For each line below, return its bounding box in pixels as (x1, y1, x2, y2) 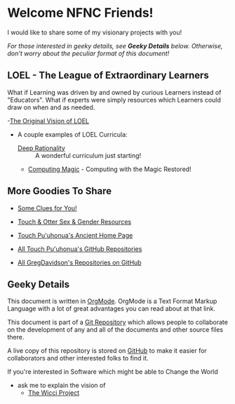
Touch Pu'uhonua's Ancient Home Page (17, 231, 133, 239)
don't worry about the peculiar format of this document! (7, 49, 170, 58)
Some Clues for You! (17, 203, 77, 212)
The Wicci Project (27, 389, 80, 397)
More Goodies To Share (7, 185, 112, 197)
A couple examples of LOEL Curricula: (17, 130, 128, 138)
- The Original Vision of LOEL (7, 116, 90, 125)
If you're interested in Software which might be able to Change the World (7, 368, 219, 376)
